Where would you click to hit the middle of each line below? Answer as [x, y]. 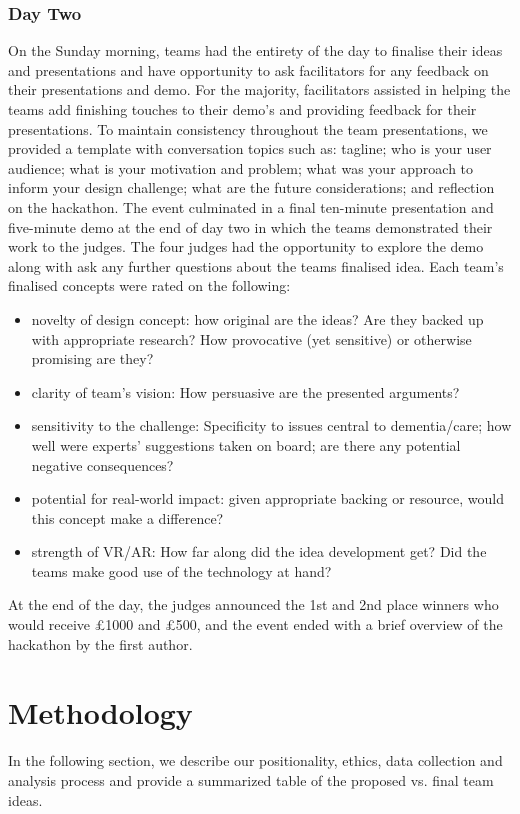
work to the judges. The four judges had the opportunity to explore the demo [246, 246]
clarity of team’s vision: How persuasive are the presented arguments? [245, 391]
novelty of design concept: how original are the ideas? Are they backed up [257, 318]
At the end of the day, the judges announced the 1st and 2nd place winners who [253, 604]
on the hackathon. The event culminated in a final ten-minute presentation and [251, 206]
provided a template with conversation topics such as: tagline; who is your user [250, 148]
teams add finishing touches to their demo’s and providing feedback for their [242, 109]
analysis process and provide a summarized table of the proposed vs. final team [251, 779]
